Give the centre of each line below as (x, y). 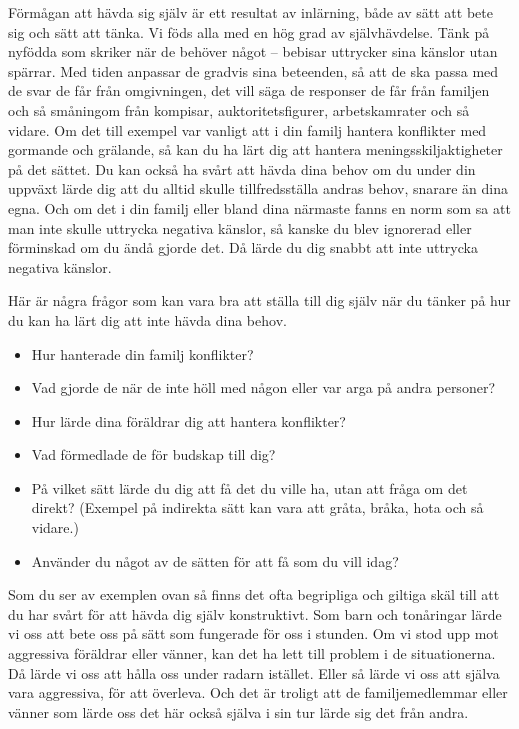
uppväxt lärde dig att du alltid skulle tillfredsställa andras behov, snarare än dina (258, 188)
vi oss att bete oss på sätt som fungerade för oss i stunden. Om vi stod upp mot (253, 633)
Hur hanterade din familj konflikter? (142, 353)
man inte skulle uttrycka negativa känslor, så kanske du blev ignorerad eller (240, 227)
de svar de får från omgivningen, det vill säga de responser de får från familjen (249, 90)
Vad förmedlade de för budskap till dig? (153, 454)
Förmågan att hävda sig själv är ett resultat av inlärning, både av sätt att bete (250, 12)
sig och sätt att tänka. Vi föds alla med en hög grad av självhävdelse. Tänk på (249, 31)
